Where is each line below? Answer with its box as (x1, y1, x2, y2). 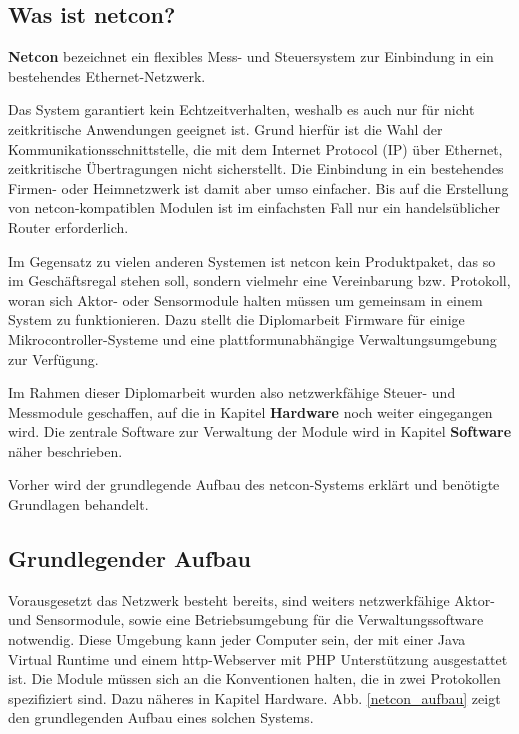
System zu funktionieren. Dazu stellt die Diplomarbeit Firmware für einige (8, 309, 465, 330)
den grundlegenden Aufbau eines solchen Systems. (8, 707, 314, 728)
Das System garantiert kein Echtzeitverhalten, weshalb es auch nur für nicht (8, 99, 475, 120)
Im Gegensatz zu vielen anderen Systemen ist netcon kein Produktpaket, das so (8, 250, 496, 271)
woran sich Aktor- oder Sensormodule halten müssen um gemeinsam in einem (8, 289, 483, 310)
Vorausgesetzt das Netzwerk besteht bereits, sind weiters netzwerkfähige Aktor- (8, 589, 495, 610)
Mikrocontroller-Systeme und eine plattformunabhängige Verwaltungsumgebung (8, 328, 497, 349)
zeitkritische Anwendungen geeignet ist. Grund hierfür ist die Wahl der (8, 118, 443, 139)
